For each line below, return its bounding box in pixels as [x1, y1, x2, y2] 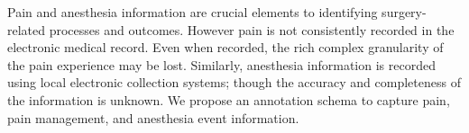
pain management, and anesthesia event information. [7, 108, 299, 127]
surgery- [382, 3, 427, 21]
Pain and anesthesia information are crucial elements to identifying [7, 3, 378, 21]
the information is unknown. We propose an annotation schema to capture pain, [7, 90, 450, 109]
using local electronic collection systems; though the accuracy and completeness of [7, 73, 461, 92]
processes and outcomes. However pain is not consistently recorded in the [49, 20, 455, 39]
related [7, 20, 46, 39]
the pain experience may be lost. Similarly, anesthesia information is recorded [7, 55, 436, 74]
